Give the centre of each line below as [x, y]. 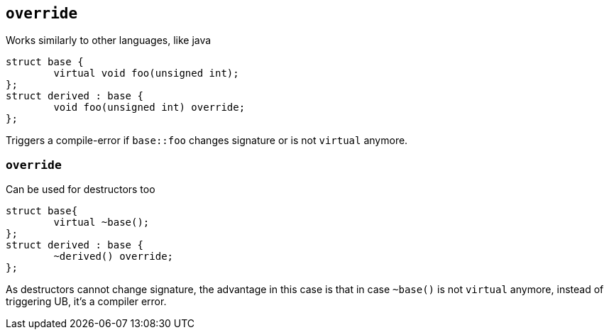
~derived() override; [114, 257]
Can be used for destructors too [81, 190]
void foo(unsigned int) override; [149, 108]
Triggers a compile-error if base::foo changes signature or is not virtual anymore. [207, 141]
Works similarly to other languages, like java [109, 40]
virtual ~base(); [101, 223]
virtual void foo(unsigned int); [146, 73]
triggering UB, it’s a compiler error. [86, 302]
